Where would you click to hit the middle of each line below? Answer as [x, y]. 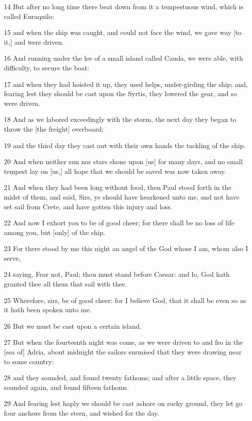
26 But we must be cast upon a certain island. [73, 326]
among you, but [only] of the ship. [55, 232]
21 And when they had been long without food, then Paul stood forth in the [118, 187]
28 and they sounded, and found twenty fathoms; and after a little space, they [120, 378]
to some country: [29, 361]
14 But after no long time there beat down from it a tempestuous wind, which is [124, 6]
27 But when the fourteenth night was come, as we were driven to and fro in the [124, 342]
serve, [12, 258]
